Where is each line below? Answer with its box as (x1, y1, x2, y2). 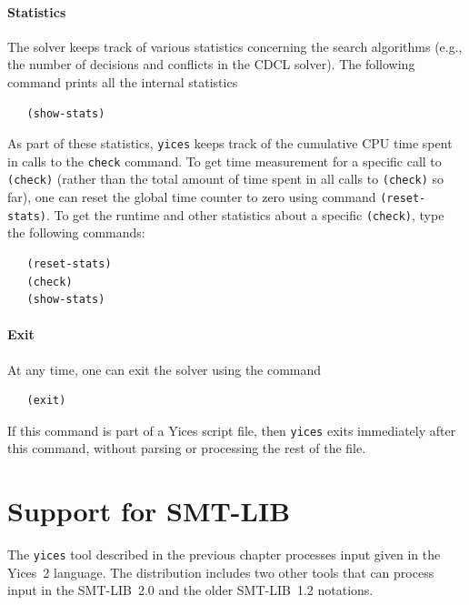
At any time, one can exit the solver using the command (7, 359, 322, 378)
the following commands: (7, 223, 145, 242)
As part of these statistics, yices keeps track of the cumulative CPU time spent (7, 134, 453, 153)
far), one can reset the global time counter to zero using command (7, 187, 376, 207)
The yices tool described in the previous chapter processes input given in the (7, 545, 441, 564)
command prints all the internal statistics (7, 72, 238, 91)
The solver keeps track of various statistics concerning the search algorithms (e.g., (7, 36, 463, 55)
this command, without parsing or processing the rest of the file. (7, 439, 366, 458)
